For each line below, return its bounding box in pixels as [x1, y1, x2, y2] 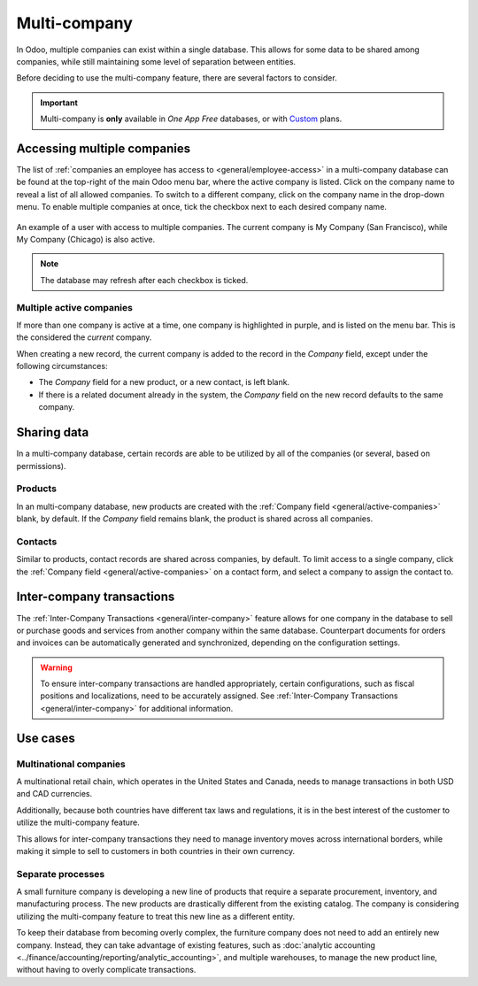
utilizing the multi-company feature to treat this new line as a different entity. [16, 911, 296, 921]
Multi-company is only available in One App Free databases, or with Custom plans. [40, 113, 343, 124]
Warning [40, 662, 73, 673]
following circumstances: [16, 361, 108, 372]
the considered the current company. [16, 332, 152, 343]
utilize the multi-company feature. [16, 817, 141, 828]
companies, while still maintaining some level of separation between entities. [16, 56, 297, 66]
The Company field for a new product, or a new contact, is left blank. [38, 377, 290, 388]
